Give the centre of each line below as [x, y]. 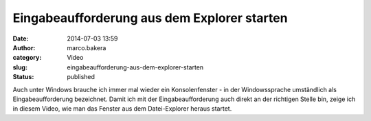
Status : [23, 77]
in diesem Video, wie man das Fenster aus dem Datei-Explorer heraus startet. [122, 109]
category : [27, 58]
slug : [20, 67]
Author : [24, 47]
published [81, 77]
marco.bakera [87, 47]
